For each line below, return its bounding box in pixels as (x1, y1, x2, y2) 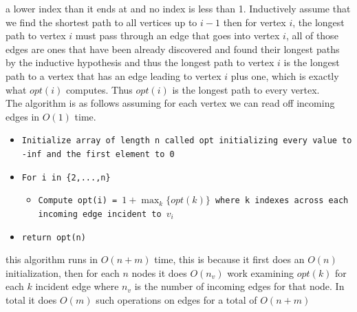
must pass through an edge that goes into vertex (75, 28, 280, 43)
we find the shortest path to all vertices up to (6, 14, 197, 29)
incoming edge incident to (38, 209, 162, 219)
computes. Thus (65, 82, 133, 96)
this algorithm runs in (6, 252, 98, 267)
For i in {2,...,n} (21, 172, 111, 183)
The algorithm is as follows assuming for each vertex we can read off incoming (6, 96, 335, 110)
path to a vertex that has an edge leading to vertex (6, 68, 221, 83)
